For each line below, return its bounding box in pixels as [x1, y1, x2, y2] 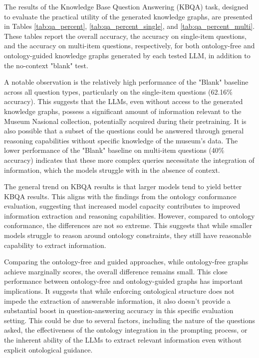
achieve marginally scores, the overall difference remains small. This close [4, 266, 228, 276]
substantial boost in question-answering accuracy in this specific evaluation [4, 305, 234, 316]
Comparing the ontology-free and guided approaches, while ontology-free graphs [4, 256, 249, 267]
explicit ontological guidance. [4, 344, 93, 355]
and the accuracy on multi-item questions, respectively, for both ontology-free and [4, 40, 255, 51]
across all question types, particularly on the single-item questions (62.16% [4, 86, 233, 97]
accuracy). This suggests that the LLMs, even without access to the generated [4, 96, 243, 107]
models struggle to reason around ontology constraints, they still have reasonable [4, 230, 252, 240]
